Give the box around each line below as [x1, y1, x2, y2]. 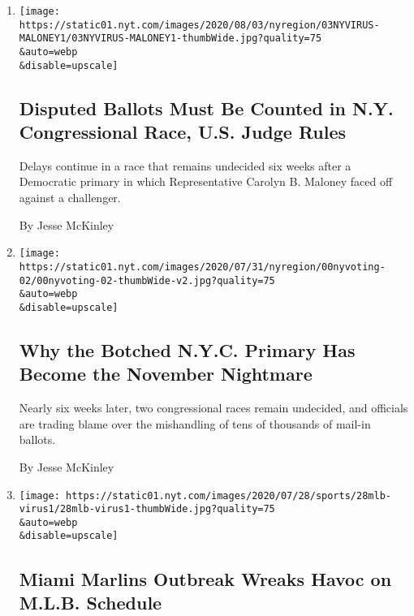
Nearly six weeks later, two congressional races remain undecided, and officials [19, 399, 408, 416]
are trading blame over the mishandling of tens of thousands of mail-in [19, 415, 371, 432]
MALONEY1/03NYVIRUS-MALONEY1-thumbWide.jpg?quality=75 [19, 32, 322, 45]
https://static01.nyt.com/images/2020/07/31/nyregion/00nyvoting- [19, 261, 386, 273]
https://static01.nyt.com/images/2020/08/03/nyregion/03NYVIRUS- [19, 19, 380, 31]
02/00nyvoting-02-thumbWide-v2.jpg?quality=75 [19, 274, 275, 286]
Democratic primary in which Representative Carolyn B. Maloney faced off [19, 173, 393, 190]
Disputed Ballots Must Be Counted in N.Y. [19, 95, 394, 120]
